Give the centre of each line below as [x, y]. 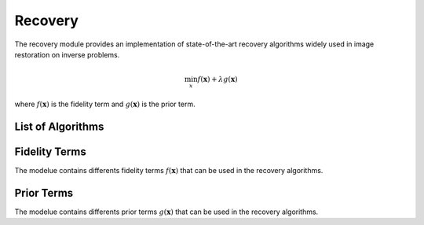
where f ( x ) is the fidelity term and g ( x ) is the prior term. [105, 104]
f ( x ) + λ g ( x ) [218, 79]
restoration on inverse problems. [67, 54]
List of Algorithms [59, 127]
